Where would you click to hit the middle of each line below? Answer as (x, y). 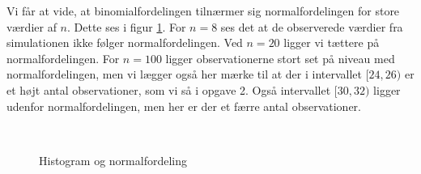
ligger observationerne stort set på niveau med (280, 58)
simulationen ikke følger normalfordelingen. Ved (125, 42)
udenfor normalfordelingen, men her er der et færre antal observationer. (184, 106)
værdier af (32, 26)
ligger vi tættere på (332, 42)
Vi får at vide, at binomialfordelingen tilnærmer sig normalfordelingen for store (203, 11)
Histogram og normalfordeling (113, 160)
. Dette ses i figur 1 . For (127, 26)
